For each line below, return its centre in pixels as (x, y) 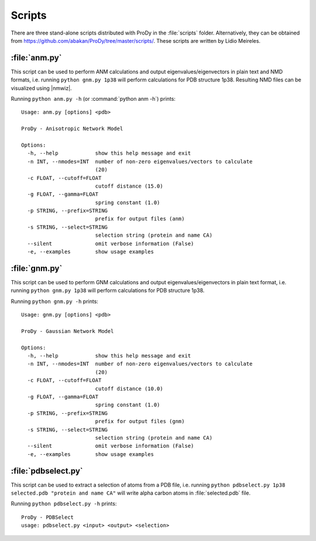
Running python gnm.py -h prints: (55, 301)
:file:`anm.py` (36, 58)
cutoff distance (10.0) (129, 389)
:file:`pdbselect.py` (47, 471)
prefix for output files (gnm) (140, 421)
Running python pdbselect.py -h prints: (64, 503)
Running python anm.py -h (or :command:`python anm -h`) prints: (93, 99)
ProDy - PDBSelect (48, 517)
